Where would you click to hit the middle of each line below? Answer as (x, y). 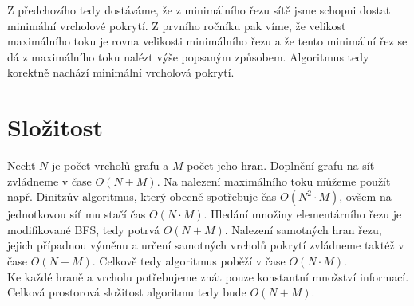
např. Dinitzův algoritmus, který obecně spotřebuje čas (142, 196)
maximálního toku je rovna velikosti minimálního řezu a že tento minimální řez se (207, 41)
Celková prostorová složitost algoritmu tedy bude (127, 292)
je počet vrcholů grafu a (110, 165)
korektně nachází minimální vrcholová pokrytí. (121, 72)
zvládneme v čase (49, 180)
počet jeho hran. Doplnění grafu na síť (281, 165)
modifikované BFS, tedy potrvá (84, 229)
